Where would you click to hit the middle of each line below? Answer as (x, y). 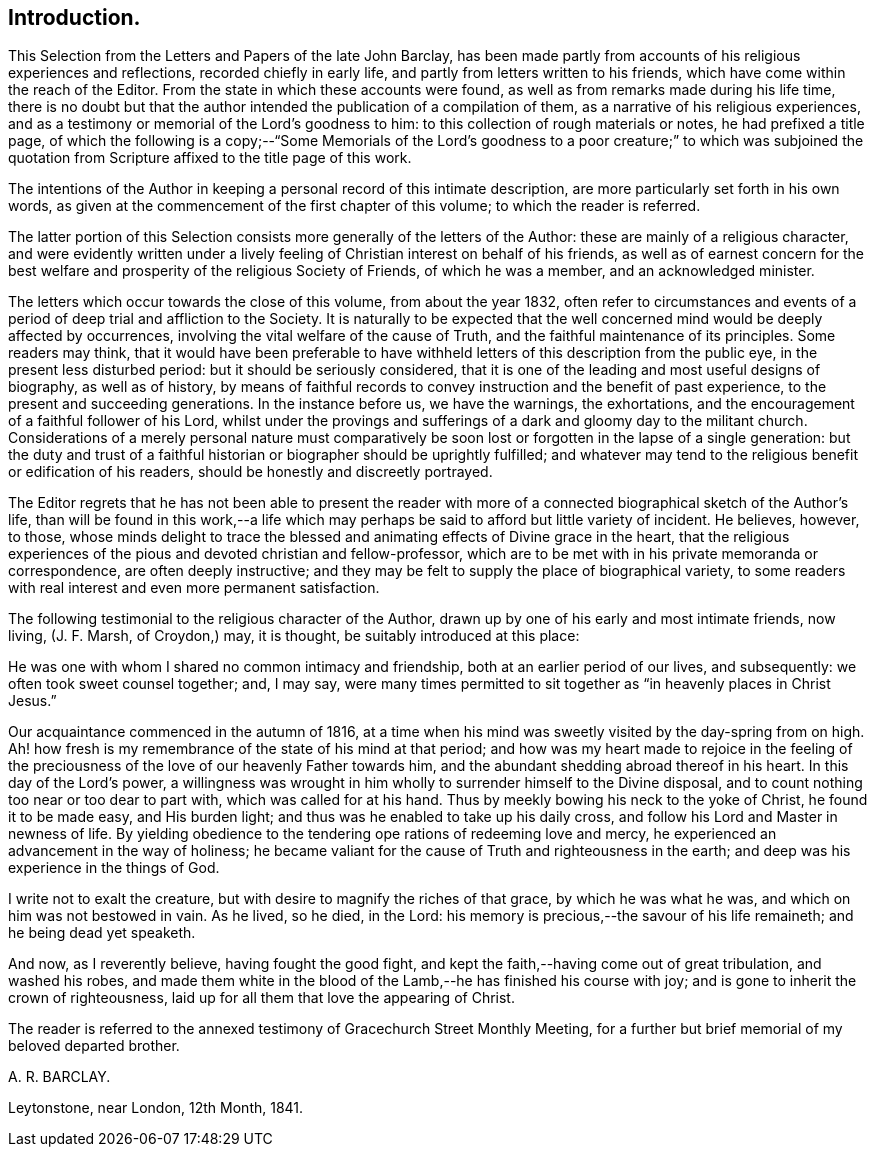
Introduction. (74, 17)
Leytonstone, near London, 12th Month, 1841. (156, 1108)
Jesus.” (32, 701)
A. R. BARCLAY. (59, 1077)
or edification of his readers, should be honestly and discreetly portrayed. (250, 472)
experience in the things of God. (114, 868)
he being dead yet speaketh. (102, 933)
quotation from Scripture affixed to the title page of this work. (210, 158)
